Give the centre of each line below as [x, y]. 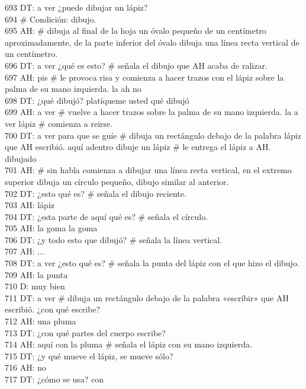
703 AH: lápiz [30, 205]
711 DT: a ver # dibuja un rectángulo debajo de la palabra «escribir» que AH [147, 297]
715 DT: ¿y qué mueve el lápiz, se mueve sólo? [89, 355]
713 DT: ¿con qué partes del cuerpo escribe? [85, 332]
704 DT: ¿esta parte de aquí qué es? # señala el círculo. [107, 216]
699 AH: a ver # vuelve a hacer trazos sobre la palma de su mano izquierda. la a [152, 112]
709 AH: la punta [36, 274]
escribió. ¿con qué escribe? [53, 309]
